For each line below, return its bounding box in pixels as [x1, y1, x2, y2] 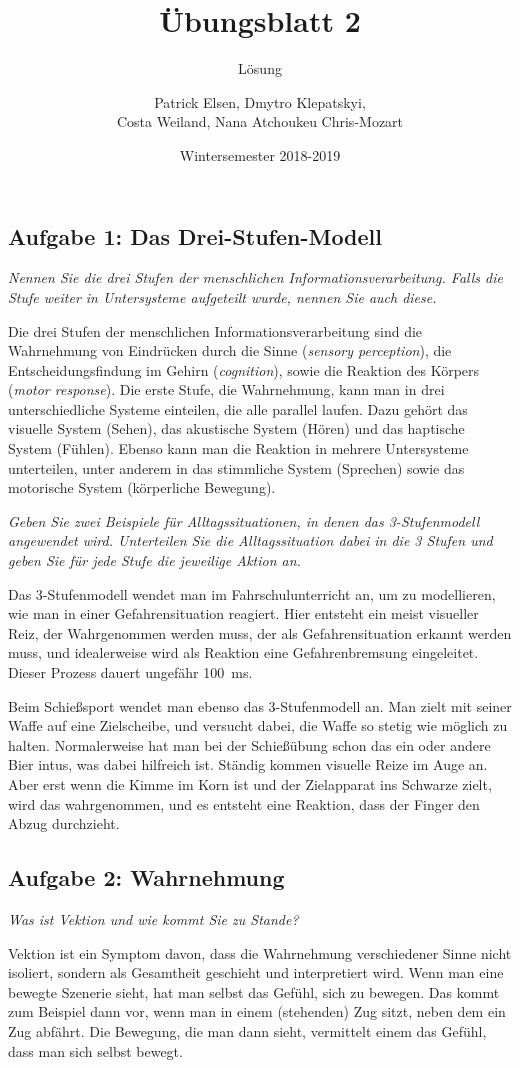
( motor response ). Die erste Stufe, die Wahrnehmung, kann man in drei [8, 379, 445, 400]
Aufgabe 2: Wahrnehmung [8, 862, 285, 893]
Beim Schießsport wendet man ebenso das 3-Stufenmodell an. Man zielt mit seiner [8, 695, 512, 716]
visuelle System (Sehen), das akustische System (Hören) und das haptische [8, 418, 465, 439]
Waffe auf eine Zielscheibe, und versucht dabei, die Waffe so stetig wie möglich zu [8, 715, 508, 736]
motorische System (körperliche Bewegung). [8, 477, 276, 498]
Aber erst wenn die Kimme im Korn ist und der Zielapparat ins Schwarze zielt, [8, 773, 492, 794]
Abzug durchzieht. [8, 813, 120, 834]
